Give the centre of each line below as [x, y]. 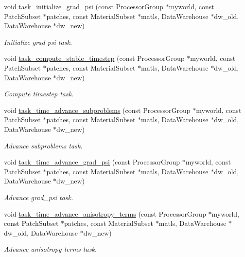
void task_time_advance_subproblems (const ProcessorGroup [97, 110]
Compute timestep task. [39, 94]
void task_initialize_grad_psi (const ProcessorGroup [84, 6]
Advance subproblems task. [43, 145]
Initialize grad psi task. [38, 42]
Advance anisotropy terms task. [51, 249]
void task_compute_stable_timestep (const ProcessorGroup [94, 58]
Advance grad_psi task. [39, 197]
